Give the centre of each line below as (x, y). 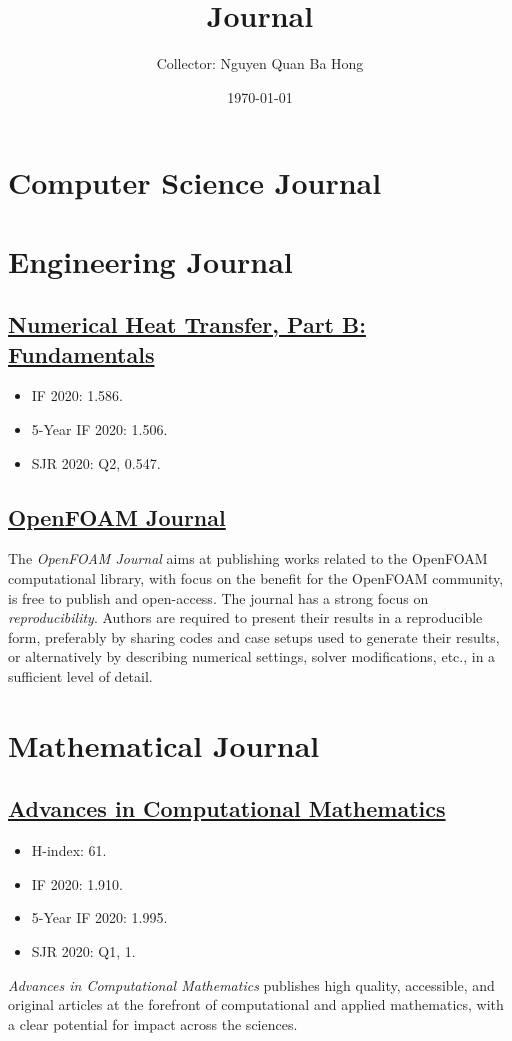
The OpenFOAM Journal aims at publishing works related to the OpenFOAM (248, 558)
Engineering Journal (150, 260)
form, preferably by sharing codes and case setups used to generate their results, (254, 636)
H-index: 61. (69, 850)
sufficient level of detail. (80, 676)
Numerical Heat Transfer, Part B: (187, 324)
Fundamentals (81, 353)
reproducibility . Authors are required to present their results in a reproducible (245, 617)
